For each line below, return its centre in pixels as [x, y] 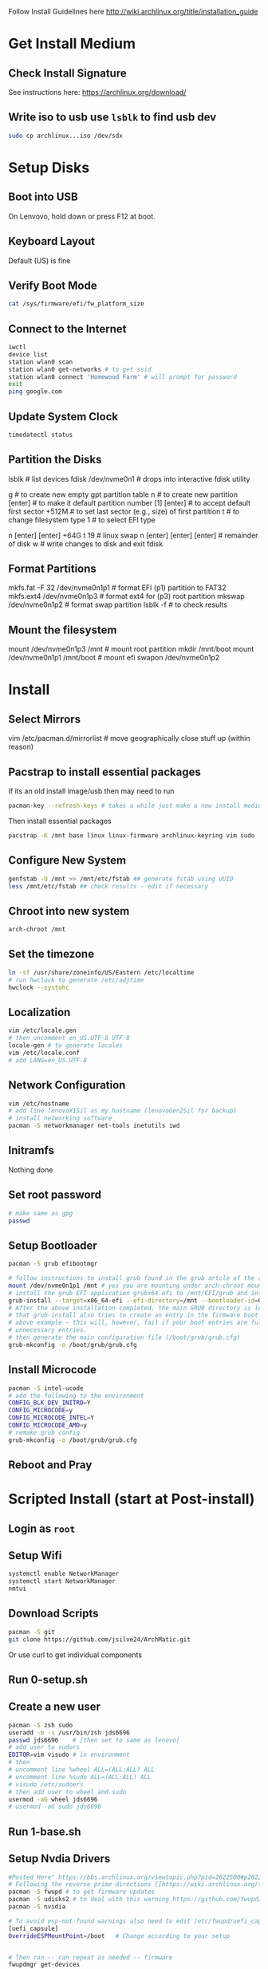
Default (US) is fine [39, 260]
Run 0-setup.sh [48, 1679]
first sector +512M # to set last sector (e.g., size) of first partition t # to [124, 511]
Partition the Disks [55, 460]
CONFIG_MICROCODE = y [41, 1411]
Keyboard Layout [52, 241]
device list [28, 354]
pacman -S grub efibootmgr [53, 1264]
